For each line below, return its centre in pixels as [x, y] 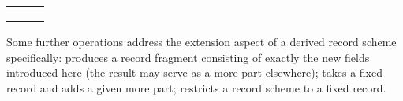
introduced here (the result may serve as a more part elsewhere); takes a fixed [194, 72]
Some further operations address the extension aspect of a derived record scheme [201, 41]
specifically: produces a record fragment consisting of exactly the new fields [188, 57]
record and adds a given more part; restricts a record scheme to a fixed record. [196, 87]
